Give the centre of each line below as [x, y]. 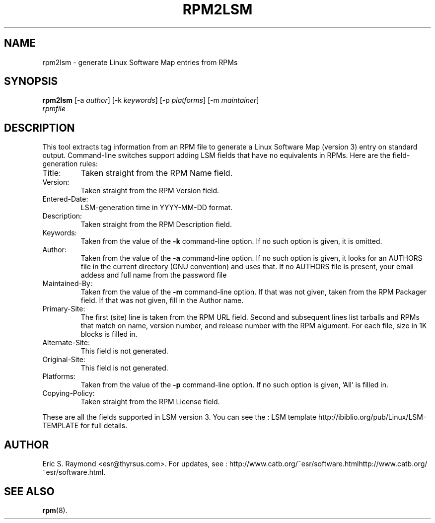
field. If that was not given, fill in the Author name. [162, 300]
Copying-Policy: [69, 393]
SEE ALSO [29, 491]
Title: [52, 173]
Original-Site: [64, 360]
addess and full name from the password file [154, 275]
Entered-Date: [65, 199]
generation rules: [70, 164]
